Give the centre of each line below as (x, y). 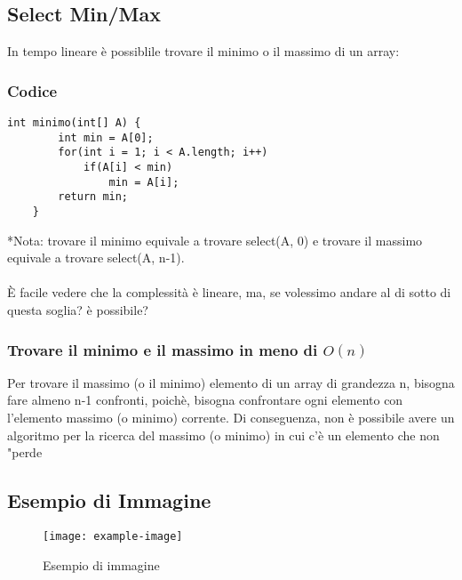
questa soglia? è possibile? (78, 309)
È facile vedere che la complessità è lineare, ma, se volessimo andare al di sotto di (229, 292)
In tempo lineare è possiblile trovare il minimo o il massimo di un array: (203, 51)
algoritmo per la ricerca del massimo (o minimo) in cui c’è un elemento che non (223, 435)
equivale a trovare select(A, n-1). (96, 258)
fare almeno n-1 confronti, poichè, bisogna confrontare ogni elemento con (205, 400)
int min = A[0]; (106, 137)
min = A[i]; (144, 182)
